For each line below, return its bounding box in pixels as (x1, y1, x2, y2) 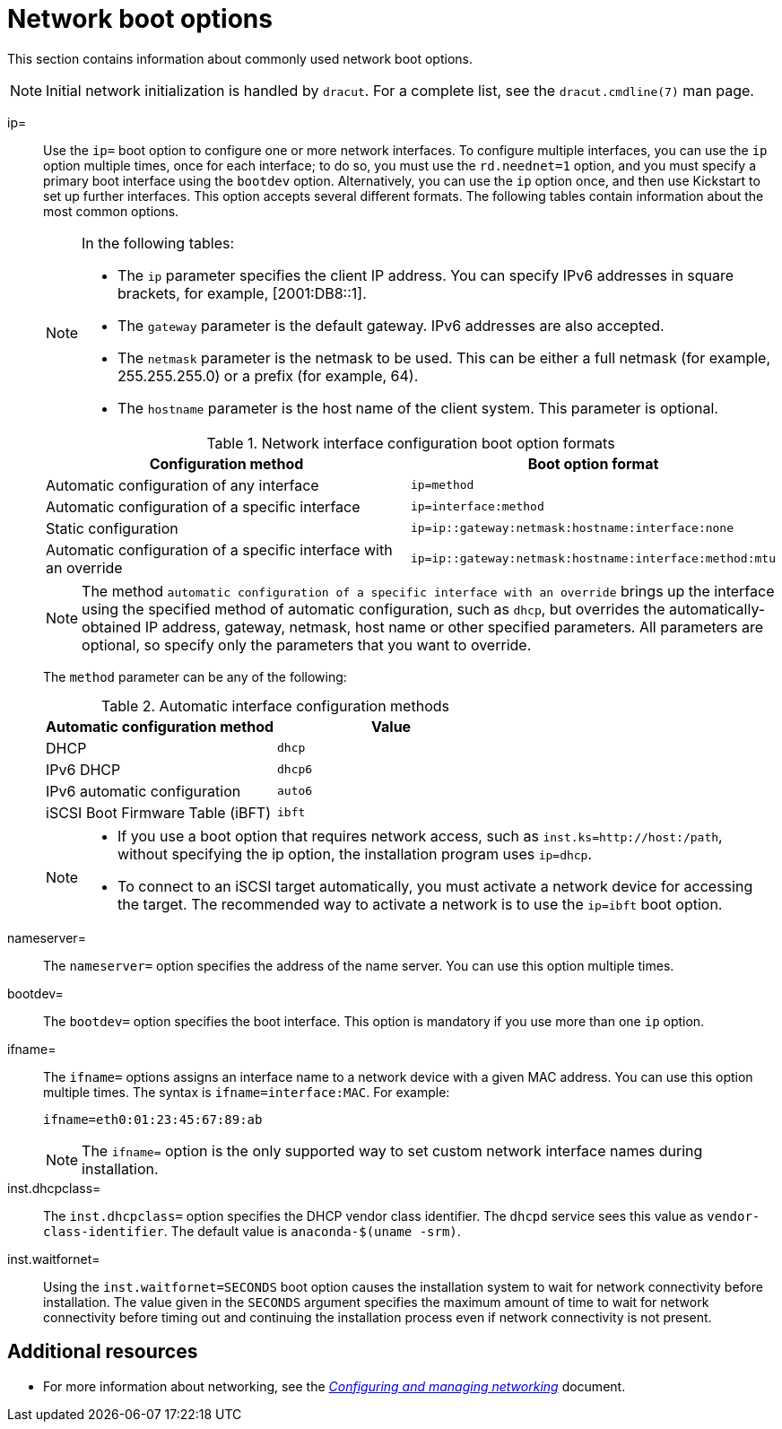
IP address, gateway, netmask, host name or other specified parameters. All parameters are (144, 617, 763, 636)
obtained (82, 617, 142, 636)
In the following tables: (82, 233, 235, 252)
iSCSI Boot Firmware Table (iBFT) (46, 803, 271, 822)
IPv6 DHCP (46, 760, 121, 779)
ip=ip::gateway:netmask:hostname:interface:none (411, 521, 734, 536)
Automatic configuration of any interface (46, 475, 319, 494)
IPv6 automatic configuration (46, 781, 241, 800)
